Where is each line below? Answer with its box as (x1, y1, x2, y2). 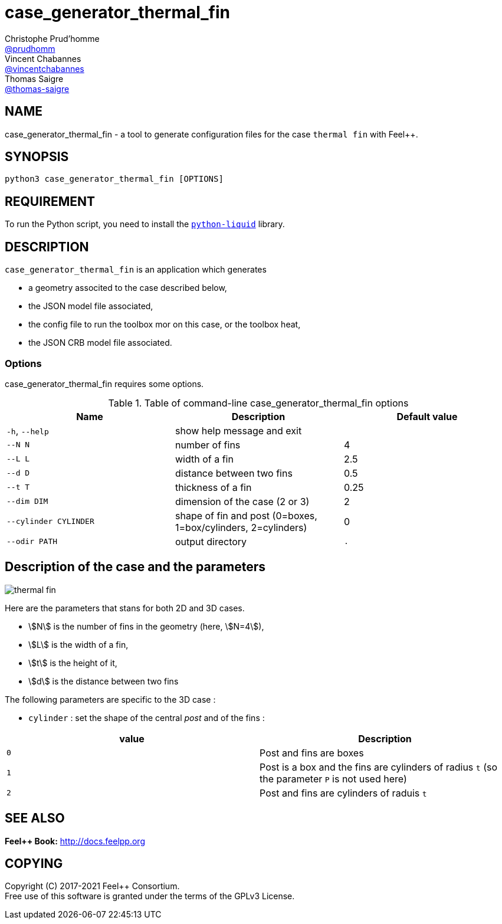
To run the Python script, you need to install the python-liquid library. (5, 219, 285, 230)
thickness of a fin (175, 481, 252, 493)
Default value (396, 410, 458, 422)
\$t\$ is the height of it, (28, 657, 117, 668)
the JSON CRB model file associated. (28, 338, 172, 348)
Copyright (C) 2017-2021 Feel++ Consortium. (5, 881, 180, 892)
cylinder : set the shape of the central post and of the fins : (28, 712, 265, 723)
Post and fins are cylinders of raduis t (260, 787, 427, 799)
